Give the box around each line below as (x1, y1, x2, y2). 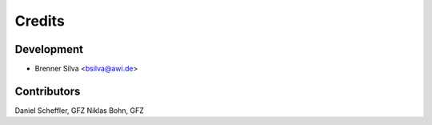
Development (14, 42, 84, 56)
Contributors (14, 84, 81, 98)
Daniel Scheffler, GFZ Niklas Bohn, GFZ (14, 105, 144, 115)
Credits (14, 12, 66, 30)
